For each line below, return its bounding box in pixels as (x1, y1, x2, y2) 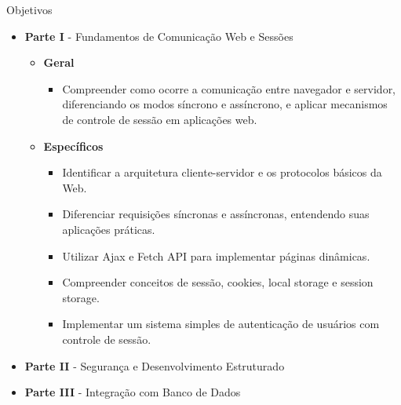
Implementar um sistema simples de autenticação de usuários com (62, 316, 380, 332)
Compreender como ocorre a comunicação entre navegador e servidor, (62, 80, 396, 97)
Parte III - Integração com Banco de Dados (24, 384, 241, 400)
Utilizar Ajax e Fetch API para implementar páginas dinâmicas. (62, 247, 370, 264)
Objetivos (6, 2, 53, 17)
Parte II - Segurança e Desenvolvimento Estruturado (24, 357, 285, 374)
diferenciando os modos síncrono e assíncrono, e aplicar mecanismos (62, 96, 388, 112)
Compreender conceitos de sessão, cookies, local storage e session (62, 274, 374, 290)
